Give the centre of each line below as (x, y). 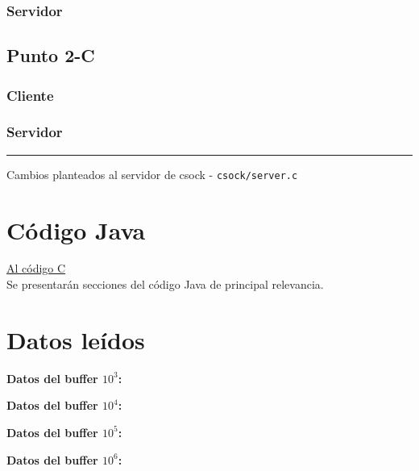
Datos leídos (76, 339)
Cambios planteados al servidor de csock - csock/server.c (152, 174)
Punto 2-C (51, 55)
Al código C (36, 268)
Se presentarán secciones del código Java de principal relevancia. (165, 284)
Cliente (30, 95)
